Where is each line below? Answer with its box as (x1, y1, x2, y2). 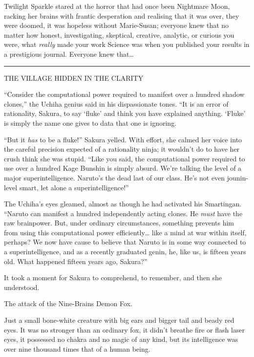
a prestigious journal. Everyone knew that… (4, 48, 134, 59)
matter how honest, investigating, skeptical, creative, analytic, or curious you (4, 29, 234, 40)
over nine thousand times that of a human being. (4, 343, 150, 354)
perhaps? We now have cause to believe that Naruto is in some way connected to (4, 237, 246, 247)
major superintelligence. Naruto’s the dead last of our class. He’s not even (4, 172, 225, 182)
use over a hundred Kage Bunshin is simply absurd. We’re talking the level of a (4, 163, 242, 173)
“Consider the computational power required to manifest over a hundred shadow (4, 89, 245, 99)
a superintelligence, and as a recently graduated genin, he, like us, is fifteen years (4, 246, 246, 257)
